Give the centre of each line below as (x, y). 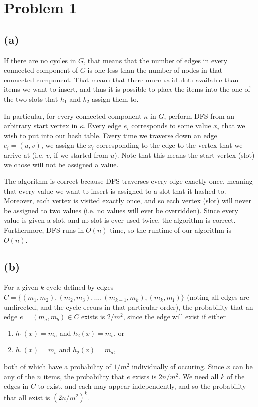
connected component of (41, 70)
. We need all (199, 376)
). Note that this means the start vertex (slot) (184, 154)
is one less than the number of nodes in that (155, 70)
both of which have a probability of (58, 366)
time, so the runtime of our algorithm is (171, 230)
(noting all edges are (218, 297)
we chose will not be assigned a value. (61, 164)
